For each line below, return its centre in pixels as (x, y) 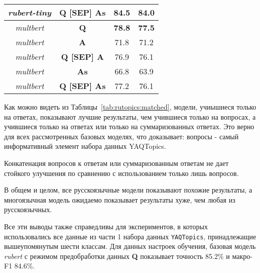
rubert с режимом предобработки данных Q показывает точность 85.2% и (117, 256)
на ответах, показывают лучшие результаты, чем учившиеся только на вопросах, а (130, 116)
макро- (242, 256)
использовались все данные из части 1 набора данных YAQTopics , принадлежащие (130, 236)
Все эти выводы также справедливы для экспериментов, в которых (106, 226)
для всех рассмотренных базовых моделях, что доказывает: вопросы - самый (121, 136)
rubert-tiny (30, 12)
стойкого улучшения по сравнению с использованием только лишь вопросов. (121, 173)
